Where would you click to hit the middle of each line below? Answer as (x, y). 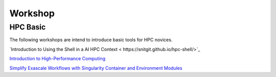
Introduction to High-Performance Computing (57, 59)
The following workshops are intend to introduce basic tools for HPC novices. (91, 40)
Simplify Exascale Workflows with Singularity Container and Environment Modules (96, 68)
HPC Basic (28, 27)
